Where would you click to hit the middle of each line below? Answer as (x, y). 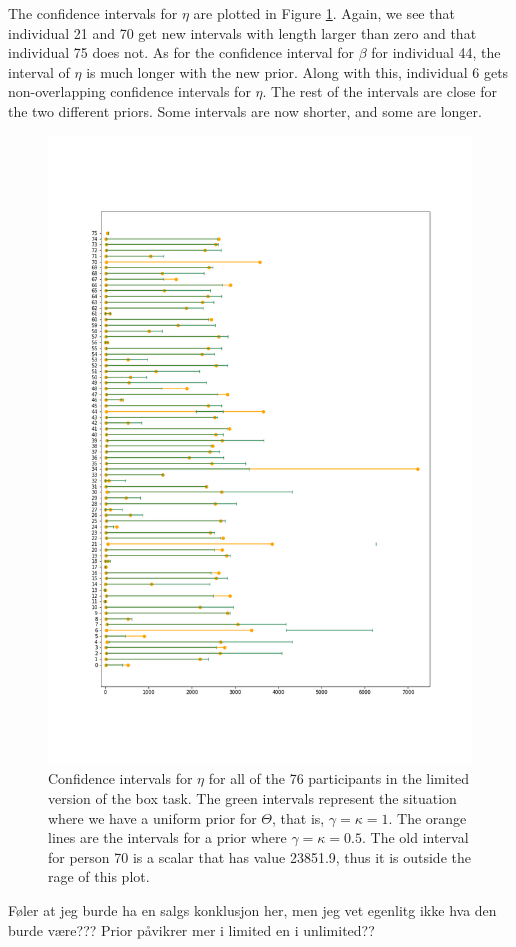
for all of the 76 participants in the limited (339, 778)
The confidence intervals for (93, 13)
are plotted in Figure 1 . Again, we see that (324, 13)
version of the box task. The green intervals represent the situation (252, 797)
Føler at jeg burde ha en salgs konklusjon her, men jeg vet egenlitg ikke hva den (252, 909)
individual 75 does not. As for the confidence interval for (181, 52)
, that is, (298, 817)
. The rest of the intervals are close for (379, 91)
